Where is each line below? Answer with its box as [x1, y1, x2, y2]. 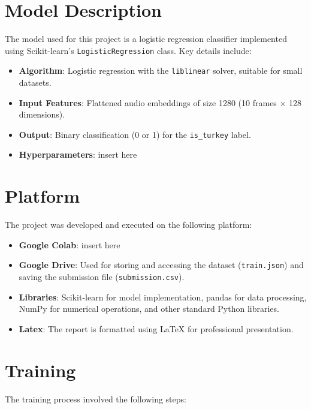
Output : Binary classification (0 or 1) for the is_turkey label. [19, 128, 251, 140]
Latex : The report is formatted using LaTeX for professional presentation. [19, 322, 294, 335]
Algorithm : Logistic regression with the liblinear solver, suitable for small [19, 64, 303, 77]
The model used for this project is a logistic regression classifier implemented [5, 32, 287, 45]
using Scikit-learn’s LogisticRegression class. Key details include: [5, 44, 252, 56]
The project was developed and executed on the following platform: [5, 218, 252, 231]
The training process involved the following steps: [5, 392, 186, 405]
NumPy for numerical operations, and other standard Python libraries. [19, 302, 279, 315]
